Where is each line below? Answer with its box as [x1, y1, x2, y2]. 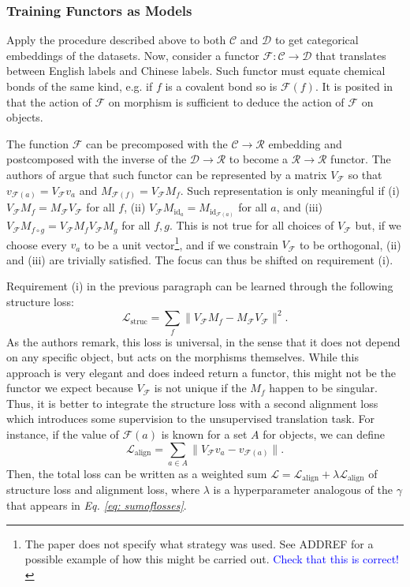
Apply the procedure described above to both [6, 32, 226, 48]
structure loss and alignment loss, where [6, 481, 200, 498]
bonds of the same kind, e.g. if [6, 78, 153, 94]
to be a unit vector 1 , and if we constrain [84, 234, 278, 252]
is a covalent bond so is [165, 78, 278, 94]
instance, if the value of [6, 426, 119, 443]
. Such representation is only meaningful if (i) [180, 181, 401, 198]
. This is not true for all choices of [169, 217, 334, 234]
